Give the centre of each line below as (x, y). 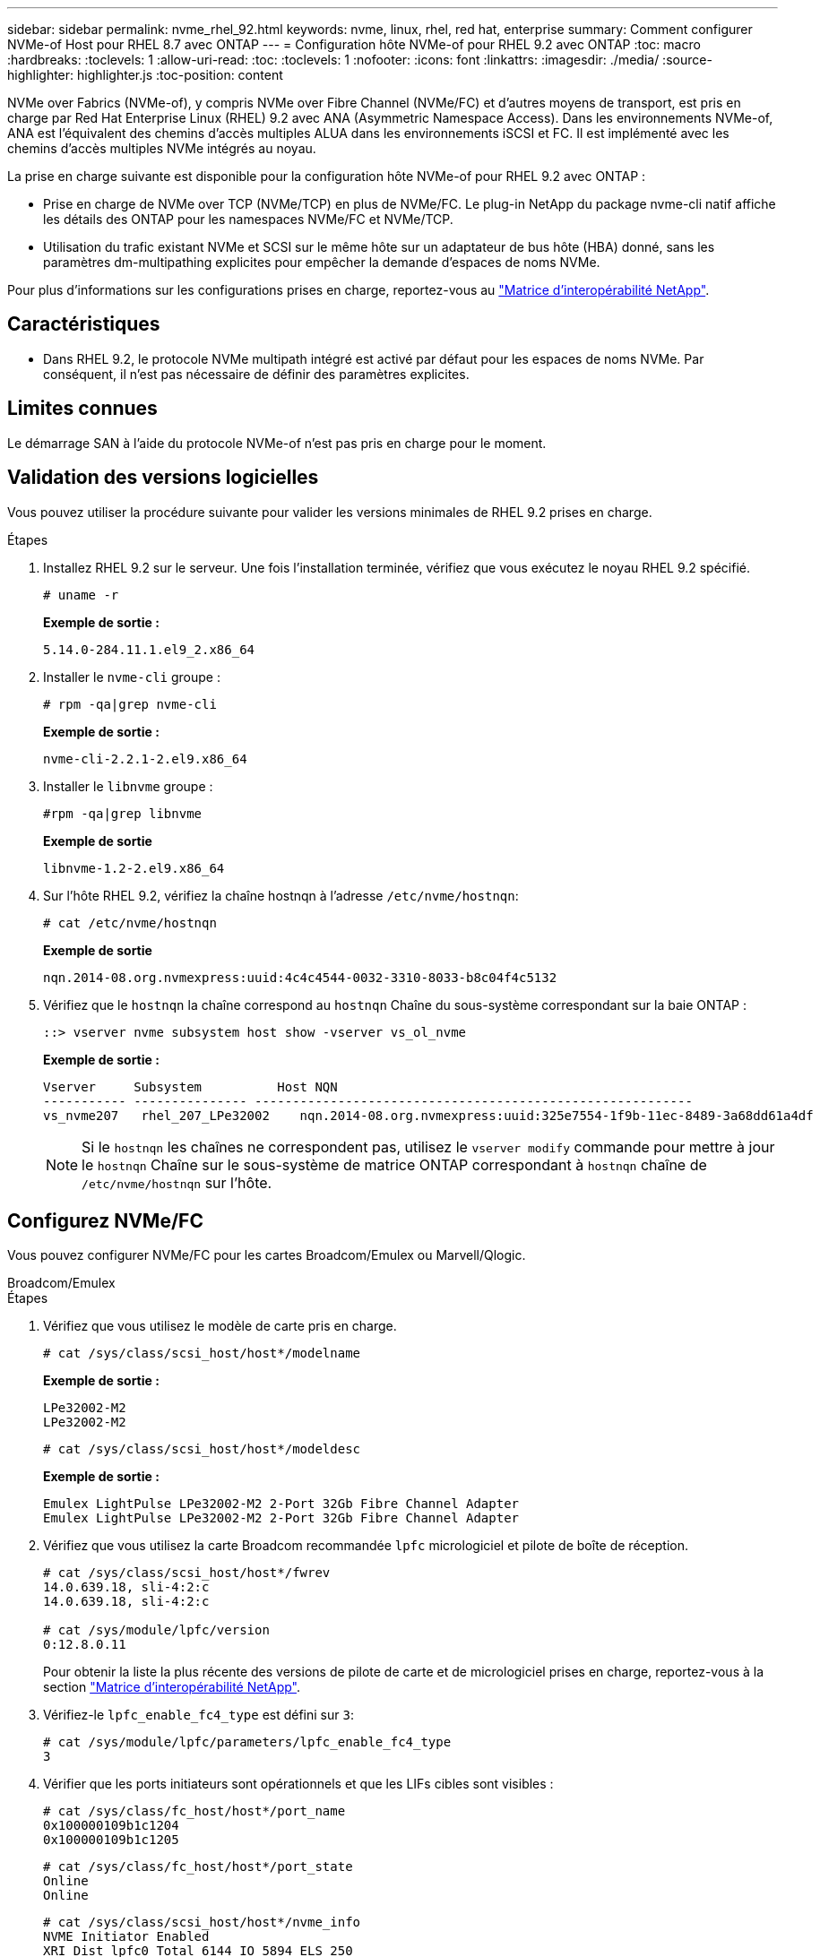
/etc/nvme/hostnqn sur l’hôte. (177, 1182)
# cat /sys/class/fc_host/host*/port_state (198, 1867)
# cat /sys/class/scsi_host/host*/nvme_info (202, 1923)
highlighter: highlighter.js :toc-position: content (145, 75)
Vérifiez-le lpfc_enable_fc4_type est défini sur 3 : (199, 1715)
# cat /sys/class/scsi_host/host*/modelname (202, 1354)
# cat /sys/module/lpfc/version (156, 1630)
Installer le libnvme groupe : (128, 786)
